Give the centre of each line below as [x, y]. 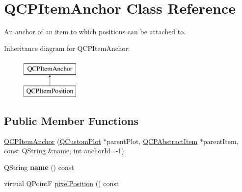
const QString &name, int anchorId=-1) [64, 151]
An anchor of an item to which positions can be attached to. [95, 32]
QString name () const [39, 167]
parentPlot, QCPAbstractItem [152, 141]
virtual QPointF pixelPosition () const [62, 183]
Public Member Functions [71, 120]
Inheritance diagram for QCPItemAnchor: [67, 48]
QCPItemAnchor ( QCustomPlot [53, 141]
